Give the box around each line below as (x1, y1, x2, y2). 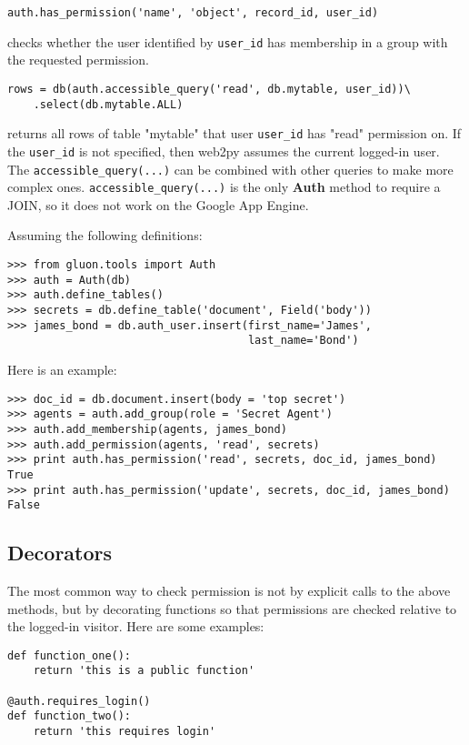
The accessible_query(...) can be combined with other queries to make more (7, 159, 454, 178)
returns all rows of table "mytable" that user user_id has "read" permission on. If (7, 124, 462, 143)
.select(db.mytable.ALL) (33, 97, 184, 111)
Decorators (7, 539, 113, 567)
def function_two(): (7, 710, 132, 723)
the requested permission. (7, 50, 149, 69)
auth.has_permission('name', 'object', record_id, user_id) (7, 6, 379, 19)
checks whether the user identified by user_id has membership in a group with (7, 32, 448, 51)
